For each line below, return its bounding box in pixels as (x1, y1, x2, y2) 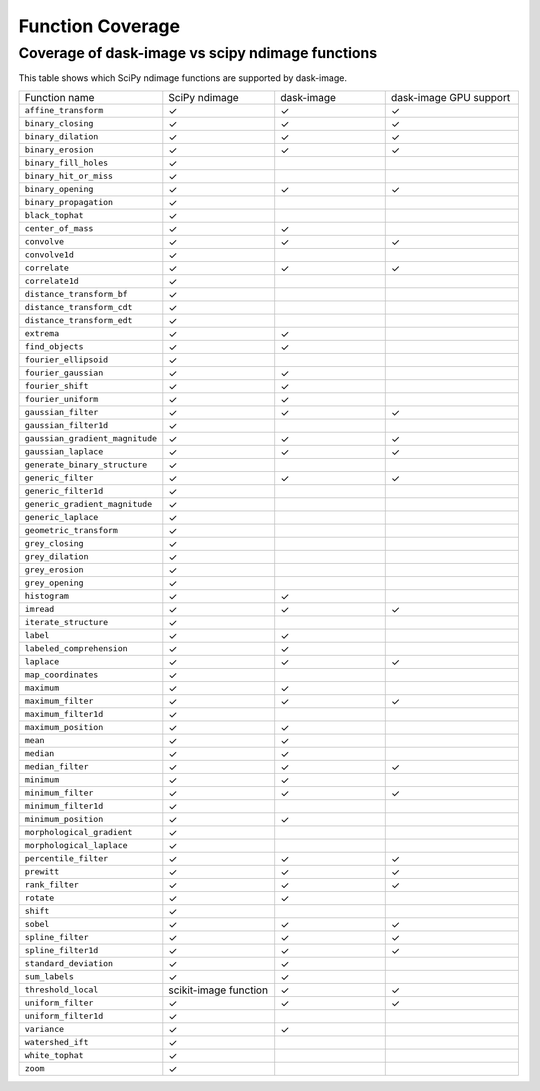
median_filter (24, 761, 89, 772)
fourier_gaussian (24, 368, 104, 379)
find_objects (24, 341, 84, 352)
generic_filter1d (24, 486, 104, 497)
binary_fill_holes (24, 158, 109, 169)
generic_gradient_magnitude (24, 499, 153, 510)
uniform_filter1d (24, 1011, 104, 1022)
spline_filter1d (24, 945, 99, 956)
